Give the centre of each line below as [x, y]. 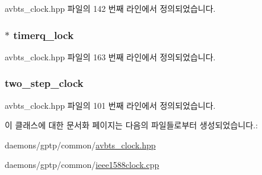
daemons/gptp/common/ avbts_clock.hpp [80, 145]
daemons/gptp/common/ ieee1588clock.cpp [82, 165]
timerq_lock [44, 35]
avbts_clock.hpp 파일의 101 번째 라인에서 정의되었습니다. [110, 105]
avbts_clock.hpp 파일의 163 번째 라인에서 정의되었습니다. [110, 56]
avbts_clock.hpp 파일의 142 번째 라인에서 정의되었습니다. [110, 8]
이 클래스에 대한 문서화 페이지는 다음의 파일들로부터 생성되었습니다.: [131, 125]
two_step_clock [44, 83]
